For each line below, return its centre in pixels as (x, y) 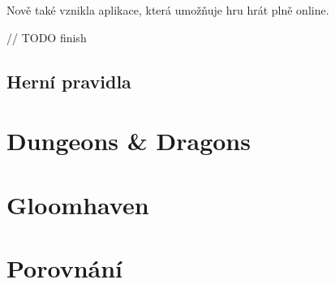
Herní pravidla (69, 81)
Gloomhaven (78, 204)
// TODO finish (47, 37)
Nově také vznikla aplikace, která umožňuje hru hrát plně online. (168, 10)
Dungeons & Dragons (129, 141)
